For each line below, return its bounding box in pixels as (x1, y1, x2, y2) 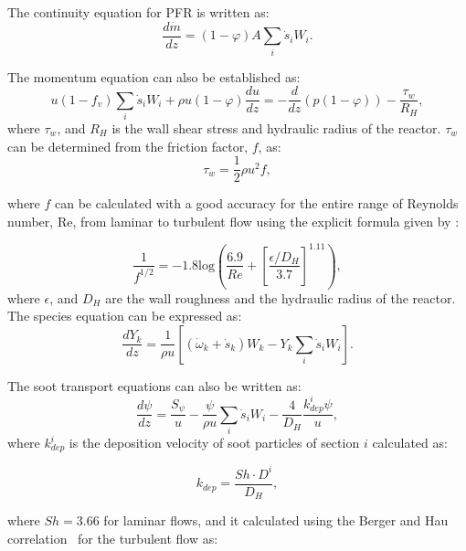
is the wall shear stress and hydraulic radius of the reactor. (111, 119, 441, 137)
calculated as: (372, 433, 448, 451)
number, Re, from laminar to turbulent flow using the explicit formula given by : (7, 211, 460, 230)
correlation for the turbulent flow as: (7, 529, 218, 548)
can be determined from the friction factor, (7, 136, 249, 155)
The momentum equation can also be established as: (7, 67, 301, 86)
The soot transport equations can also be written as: (7, 376, 302, 395)
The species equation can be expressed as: (7, 306, 242, 325)
